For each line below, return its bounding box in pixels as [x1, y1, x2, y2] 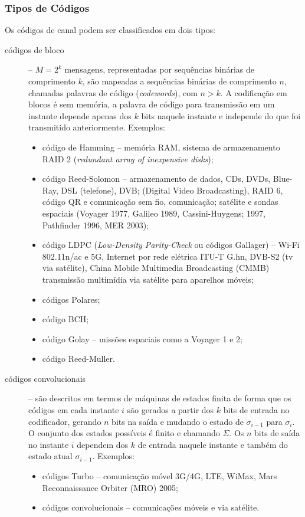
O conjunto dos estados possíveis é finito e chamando [28, 427, 220, 439]
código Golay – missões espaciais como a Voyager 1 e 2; [42, 332, 242, 345]
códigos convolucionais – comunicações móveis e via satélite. [42, 501, 260, 513]
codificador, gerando [28, 415, 101, 427]
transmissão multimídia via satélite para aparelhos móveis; [42, 273, 254, 285]
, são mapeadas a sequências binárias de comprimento [82, 75, 277, 87]
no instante [28, 438, 69, 450]
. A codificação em [220, 86, 287, 99]
